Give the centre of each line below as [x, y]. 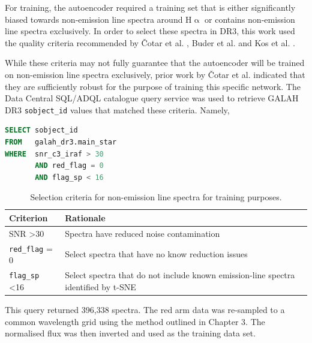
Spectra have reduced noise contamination [142, 233]
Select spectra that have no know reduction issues [156, 254]
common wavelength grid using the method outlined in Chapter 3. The [135, 321]
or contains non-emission [250, 19]
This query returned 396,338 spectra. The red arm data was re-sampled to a [145, 309]
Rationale [85, 217]
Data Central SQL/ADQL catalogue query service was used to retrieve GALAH [152, 98]
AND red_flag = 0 [69, 166]
